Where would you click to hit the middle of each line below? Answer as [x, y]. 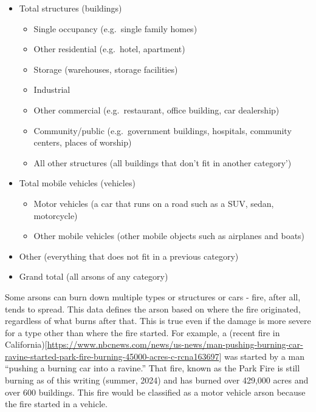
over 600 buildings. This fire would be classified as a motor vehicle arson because [155, 392]
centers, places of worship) [83, 142]
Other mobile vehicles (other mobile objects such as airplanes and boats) [169, 236]
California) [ [26, 344]
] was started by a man [262, 356]
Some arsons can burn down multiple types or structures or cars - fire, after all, [153, 296]
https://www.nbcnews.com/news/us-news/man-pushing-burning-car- [175, 344]
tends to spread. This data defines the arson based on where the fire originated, [153, 309]
